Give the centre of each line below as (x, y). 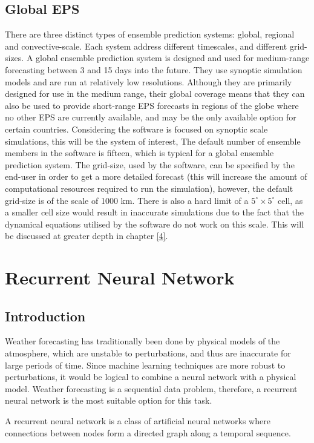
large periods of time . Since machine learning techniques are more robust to (145, 365)
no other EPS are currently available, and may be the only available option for (151, 117)
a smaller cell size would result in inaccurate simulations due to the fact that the (154, 212)
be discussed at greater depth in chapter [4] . (87, 236)
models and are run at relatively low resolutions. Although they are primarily (149, 81)
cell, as (290, 200)
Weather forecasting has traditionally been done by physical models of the (142, 341)
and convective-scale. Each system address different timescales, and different (146, 46)
